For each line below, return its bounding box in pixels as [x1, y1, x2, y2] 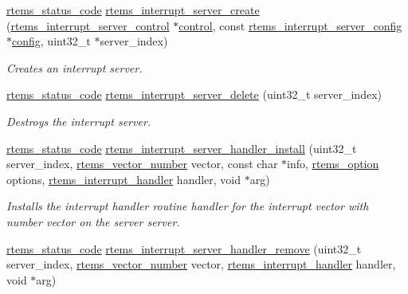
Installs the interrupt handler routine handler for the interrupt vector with [6, 198, 369, 214]
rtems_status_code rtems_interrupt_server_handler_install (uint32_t [6, 139, 357, 156]
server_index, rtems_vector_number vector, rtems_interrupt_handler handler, [6, 256, 396, 272]
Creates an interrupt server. [6, 59, 143, 76]
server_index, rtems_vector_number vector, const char [6, 155, 278, 172]
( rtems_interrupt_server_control [6, 17, 170, 33]
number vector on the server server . [6, 213, 180, 229]
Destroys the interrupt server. [6, 112, 151, 129]
